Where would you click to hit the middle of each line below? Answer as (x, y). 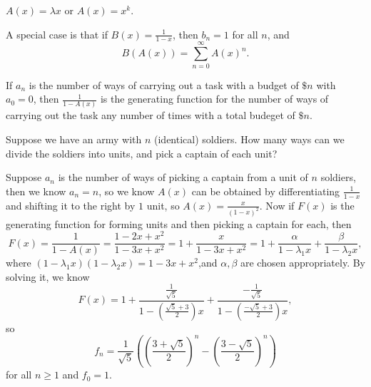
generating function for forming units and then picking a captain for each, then (179, 223)
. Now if (277, 205)
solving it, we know (48, 276)
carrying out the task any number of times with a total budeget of (151, 115)
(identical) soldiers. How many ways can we (249, 139)
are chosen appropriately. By (303, 263)
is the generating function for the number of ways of (214, 99)
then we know (36, 191)
